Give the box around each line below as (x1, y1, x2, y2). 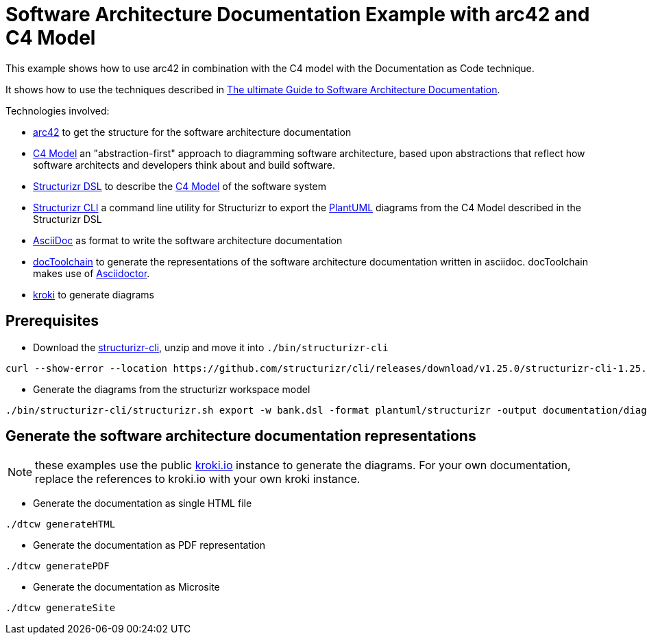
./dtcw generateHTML (5, 519, 116, 530)
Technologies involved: (5, 104, 110, 117)
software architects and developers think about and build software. (33, 158, 336, 171)
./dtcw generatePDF (5, 560, 110, 572)
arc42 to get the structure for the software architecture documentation (33, 126, 352, 138)
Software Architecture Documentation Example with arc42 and (5, 3, 590, 26)
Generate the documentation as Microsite (33, 581, 220, 593)
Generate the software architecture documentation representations (5, 427, 476, 445)
